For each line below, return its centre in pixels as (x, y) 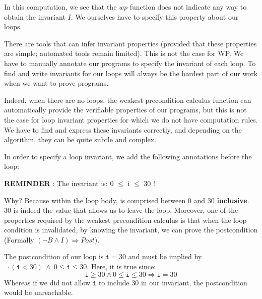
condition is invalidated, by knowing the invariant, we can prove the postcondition (131, 230)
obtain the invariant (35, 16)
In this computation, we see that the (60, 7)
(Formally (19, 239)
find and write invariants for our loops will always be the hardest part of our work (131, 73)
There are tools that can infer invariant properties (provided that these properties (130, 43)
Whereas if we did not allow (47, 282)
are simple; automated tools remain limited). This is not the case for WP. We (124, 53)
